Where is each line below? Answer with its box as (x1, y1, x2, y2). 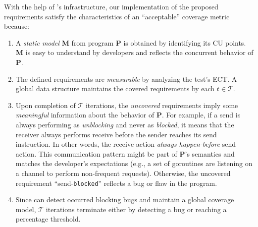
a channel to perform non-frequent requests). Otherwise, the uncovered (15, 168, 231, 178)
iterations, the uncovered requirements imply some (85, 100, 238, 110)
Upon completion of (15, 100, 76, 110)
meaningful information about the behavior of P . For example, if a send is (15, 110, 241, 120)
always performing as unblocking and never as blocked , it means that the (15, 119, 234, 129)
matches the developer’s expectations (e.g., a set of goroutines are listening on (15, 158, 253, 169)
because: (4, 21, 30, 31)
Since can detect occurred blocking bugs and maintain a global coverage (15, 194, 234, 205)
